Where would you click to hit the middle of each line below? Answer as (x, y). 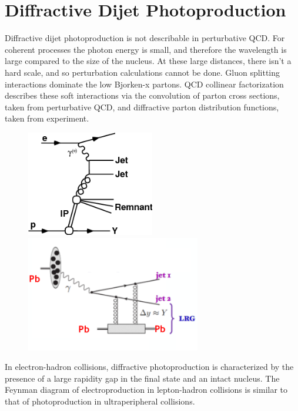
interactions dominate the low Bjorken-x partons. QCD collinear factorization (144, 84)
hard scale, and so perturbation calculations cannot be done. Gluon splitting (143, 72)
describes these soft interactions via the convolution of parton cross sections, (142, 95)
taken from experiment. (47, 118)
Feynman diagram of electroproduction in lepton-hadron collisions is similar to (146, 390)
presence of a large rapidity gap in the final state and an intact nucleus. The (142, 378)
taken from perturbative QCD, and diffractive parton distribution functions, (142, 107)
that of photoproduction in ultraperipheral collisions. (100, 401)
